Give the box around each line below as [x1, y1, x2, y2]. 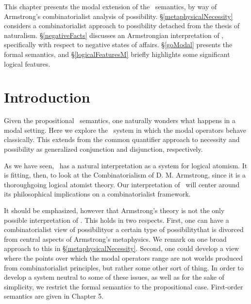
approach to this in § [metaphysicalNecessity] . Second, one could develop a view [4, 243, 239, 253]
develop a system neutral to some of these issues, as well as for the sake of [4, 272, 224, 282]
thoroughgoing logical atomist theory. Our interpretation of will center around [4, 179, 240, 189]
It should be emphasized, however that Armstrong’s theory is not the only [4, 205, 225, 215]
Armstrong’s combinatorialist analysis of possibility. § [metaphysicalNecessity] [4, 11, 233, 21]
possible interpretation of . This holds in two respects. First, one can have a [4, 215, 229, 225]
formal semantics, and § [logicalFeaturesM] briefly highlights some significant [4, 49, 230, 59]
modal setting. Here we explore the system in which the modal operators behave [4, 125, 246, 135]
